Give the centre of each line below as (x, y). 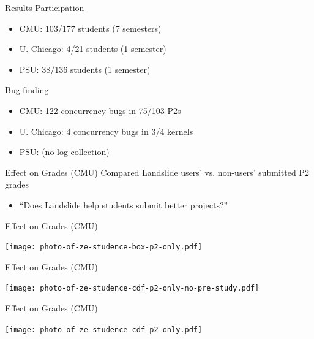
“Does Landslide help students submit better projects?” (124, 204)
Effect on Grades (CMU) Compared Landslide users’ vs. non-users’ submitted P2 (157, 172)
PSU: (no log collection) (64, 152)
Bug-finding (27, 90)
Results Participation (45, 7)
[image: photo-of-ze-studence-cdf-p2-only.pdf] (104, 329)
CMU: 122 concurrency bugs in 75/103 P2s (100, 110)
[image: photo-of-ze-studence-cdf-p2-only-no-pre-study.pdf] (132, 288)
